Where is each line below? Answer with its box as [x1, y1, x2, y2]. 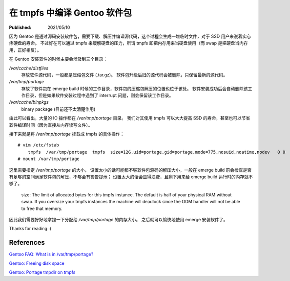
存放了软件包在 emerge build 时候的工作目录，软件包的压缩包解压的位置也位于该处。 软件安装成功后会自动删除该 [21, 86, 249, 92]
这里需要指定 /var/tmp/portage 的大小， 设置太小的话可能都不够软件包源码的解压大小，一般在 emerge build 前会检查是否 [9, 167, 251, 173]
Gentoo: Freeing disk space [9, 260, 64, 266]
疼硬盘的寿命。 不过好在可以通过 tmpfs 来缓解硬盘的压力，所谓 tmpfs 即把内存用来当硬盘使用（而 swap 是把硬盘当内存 [9, 40, 249, 46]
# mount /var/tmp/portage [18, 156, 80, 162]
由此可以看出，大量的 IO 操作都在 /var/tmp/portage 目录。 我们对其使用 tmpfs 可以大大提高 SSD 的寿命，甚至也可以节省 [9, 115, 250, 121]
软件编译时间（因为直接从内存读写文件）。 [9, 122, 93, 128]
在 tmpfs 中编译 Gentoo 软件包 [9, 7, 132, 18]
